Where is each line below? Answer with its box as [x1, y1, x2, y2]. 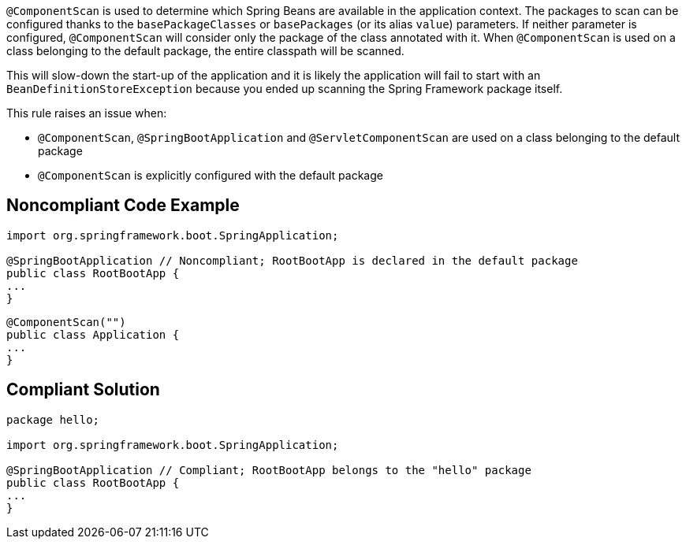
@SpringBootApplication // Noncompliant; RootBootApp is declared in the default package [6, 254, 578, 267]
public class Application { [6, 328, 180, 341]
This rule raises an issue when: [6, 106, 167, 120]
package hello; [6, 413, 100, 426]
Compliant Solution [6, 380, 160, 400]
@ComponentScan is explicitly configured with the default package [38, 169, 383, 182]
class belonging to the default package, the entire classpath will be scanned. [6, 44, 405, 57]
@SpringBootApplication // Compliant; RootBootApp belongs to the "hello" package [6, 463, 531, 476]
